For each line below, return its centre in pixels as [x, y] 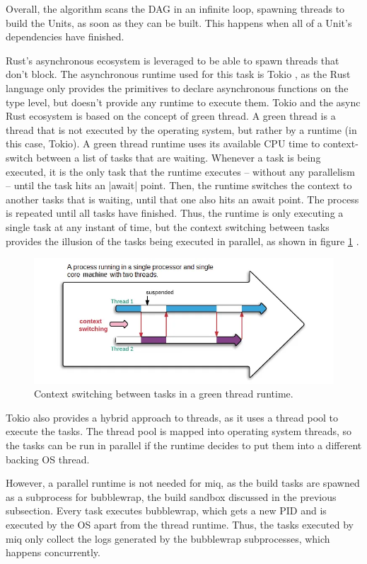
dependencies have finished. [65, 36]
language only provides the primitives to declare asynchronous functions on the [177, 88]
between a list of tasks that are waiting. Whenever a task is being [179, 157]
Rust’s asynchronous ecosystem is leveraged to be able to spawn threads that [173, 60]
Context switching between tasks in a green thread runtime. [164, 394]
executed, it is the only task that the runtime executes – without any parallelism [180, 171]
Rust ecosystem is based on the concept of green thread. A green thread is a [171, 116]
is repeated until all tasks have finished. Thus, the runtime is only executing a [175, 213]
